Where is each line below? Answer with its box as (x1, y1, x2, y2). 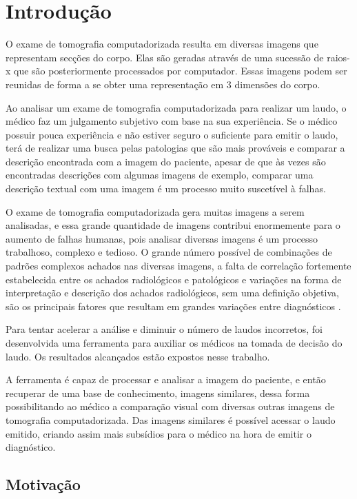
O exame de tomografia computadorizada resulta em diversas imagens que (6, 37, 318, 51)
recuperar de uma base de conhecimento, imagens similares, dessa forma (6, 385, 310, 400)
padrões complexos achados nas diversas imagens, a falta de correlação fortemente (6, 258, 351, 273)
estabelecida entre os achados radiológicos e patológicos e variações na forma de (6, 272, 342, 286)
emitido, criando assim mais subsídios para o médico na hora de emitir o (6, 426, 312, 440)
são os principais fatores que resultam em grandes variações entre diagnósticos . (6, 298, 341, 313)
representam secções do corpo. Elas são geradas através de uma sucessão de (6, 50, 324, 64)
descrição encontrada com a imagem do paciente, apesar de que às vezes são (6, 154, 326, 168)
